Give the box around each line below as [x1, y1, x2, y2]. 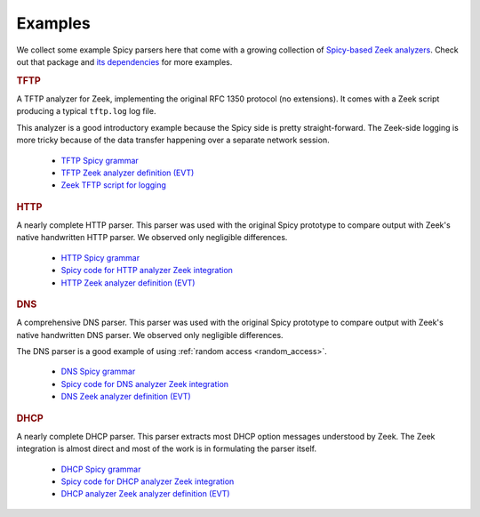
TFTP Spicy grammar [60, 155, 140, 166]
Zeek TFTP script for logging [60, 180, 166, 190]
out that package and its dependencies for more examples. [16, 56, 233, 67]
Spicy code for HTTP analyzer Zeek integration [60, 265, 233, 276]
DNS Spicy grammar [60, 366, 136, 377]
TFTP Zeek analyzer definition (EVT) [60, 167, 195, 178]
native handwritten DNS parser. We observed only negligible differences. [16, 329, 284, 340]
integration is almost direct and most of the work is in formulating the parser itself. [16, 443, 317, 454]
